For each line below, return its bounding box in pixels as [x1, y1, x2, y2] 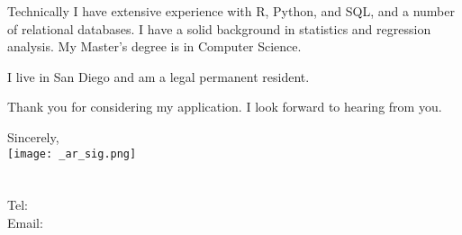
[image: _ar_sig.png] [7, 147, 137, 160]
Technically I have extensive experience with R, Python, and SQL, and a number [7, 2, 455, 20]
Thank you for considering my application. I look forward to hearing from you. [7, 97, 442, 116]
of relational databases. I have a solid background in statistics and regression [7, 19, 431, 38]
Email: [7, 213, 43, 231]
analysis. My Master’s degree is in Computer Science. [7, 37, 302, 56]
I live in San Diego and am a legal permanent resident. [7, 67, 310, 86]
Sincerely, [7, 127, 59, 146]
